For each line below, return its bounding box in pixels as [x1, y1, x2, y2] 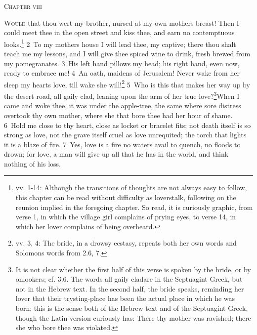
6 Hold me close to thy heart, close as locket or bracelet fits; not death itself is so [4, 120, 251, 130]
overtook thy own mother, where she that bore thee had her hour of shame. [4, 110, 233, 120]
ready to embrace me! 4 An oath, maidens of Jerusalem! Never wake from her [4, 68, 240, 78]
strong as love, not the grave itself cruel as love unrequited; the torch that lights [4, 129, 247, 140]
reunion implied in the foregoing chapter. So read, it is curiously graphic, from [15, 202, 253, 212]
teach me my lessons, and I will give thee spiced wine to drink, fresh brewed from [4, 48, 251, 59]
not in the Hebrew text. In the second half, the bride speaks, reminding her [15, 283, 244, 293]
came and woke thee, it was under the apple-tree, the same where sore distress [4, 100, 241, 111]
